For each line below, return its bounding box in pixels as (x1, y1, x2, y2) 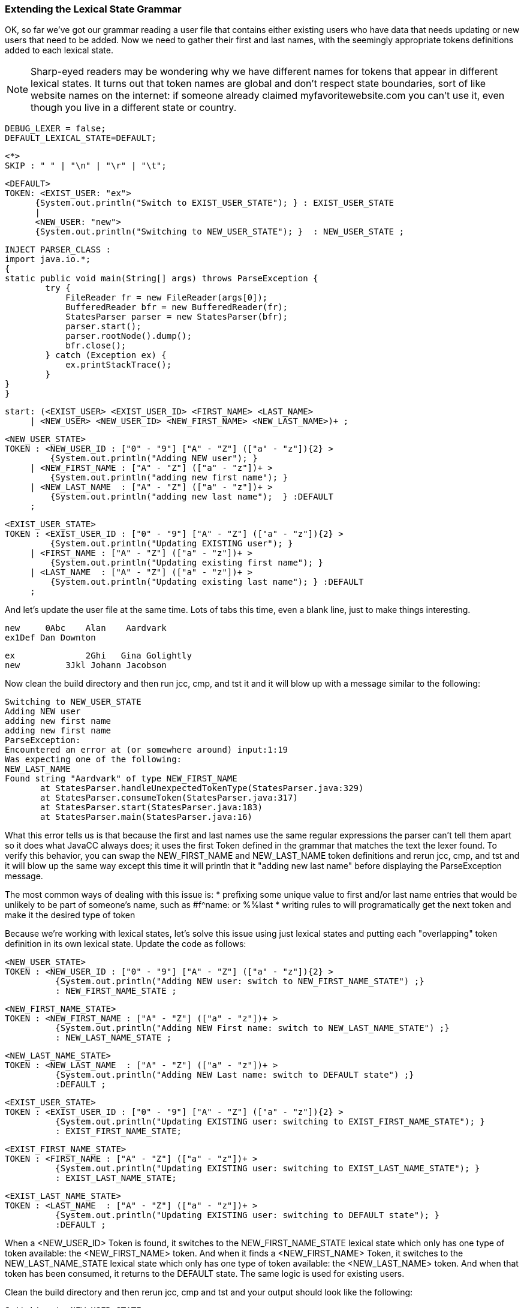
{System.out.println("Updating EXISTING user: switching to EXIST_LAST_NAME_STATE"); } (55, 1163, 480, 1174)
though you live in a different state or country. (31, 101, 237, 114)
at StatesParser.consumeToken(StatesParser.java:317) (40, 793, 298, 803)
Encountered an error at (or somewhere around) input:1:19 (5, 745, 288, 755)
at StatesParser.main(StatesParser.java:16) (40, 812, 253, 822)
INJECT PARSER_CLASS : (5, 245, 112, 255)
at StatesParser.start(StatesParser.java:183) (40, 802, 263, 813)
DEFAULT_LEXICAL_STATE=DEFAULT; (5, 133, 156, 143)
